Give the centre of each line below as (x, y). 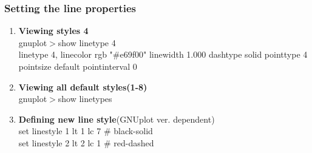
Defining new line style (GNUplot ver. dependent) (117, 119)
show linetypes (85, 99)
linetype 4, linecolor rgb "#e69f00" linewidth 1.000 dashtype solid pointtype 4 (163, 54)
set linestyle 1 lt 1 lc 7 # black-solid (86, 131)
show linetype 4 (87, 42)
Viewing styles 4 (53, 31)
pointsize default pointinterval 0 (78, 66)
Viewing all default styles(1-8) (83, 87)
